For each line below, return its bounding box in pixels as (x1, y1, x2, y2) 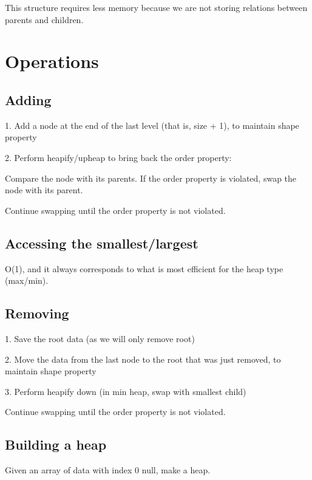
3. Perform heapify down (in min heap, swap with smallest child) (5, 385, 246, 397)
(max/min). (5, 274, 49, 287)
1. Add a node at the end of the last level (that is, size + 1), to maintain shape (5, 118, 299, 131)
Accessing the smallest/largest (5, 233, 198, 252)
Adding (5, 90, 52, 109)
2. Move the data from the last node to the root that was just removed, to (5, 352, 281, 365)
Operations (5, 49, 99, 74)
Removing (5, 304, 69, 323)
